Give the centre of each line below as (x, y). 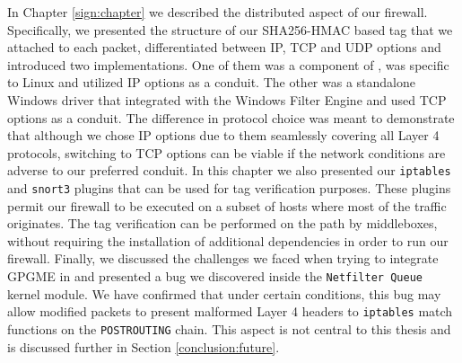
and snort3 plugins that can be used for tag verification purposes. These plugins (229, 188)
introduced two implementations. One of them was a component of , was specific (228, 64)
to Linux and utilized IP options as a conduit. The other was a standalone (211, 82)
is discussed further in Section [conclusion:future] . (144, 346)
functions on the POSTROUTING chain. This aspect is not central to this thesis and (229, 328)
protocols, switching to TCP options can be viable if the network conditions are (227, 152)
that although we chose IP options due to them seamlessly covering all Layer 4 (223, 135)
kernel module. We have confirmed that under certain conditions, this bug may (224, 293)
